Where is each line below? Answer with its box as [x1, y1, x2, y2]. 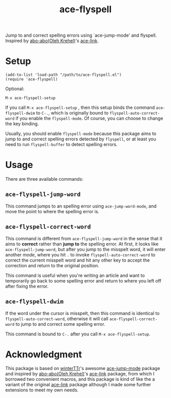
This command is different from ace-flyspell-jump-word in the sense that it [5, 235, 163, 241]
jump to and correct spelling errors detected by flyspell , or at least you [5, 136, 156, 142]
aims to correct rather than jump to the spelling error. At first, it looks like [5, 241, 159, 247]
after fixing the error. [5, 283, 49, 289]
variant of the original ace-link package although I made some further [5, 382, 151, 388]
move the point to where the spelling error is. [5, 208, 100, 214]
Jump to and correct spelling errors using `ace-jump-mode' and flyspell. [5, 32, 157, 39]
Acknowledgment [5, 349, 82, 360]
